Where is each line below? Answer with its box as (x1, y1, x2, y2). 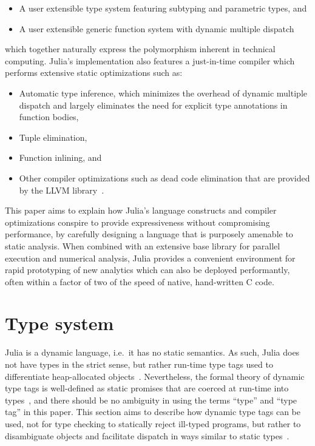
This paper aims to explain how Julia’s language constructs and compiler (5, 204, 277, 217)
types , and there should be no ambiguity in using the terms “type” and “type (5, 393, 297, 406)
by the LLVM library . (19, 183, 104, 196)
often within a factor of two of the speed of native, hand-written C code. (5, 275, 274, 288)
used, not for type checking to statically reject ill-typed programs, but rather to (5, 417, 301, 430)
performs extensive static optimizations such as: (5, 66, 183, 79)
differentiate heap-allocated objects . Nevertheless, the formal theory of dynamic (5, 370, 305, 382)
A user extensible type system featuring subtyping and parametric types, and (19, 2, 307, 14)
